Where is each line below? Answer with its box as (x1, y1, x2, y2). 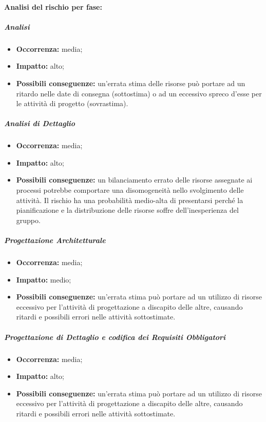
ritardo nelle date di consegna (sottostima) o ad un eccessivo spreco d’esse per (16, 88, 262, 98)
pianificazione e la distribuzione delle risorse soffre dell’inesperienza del (16, 205, 239, 215)
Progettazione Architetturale (4, 235, 106, 246)
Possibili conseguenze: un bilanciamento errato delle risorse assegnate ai (16, 174, 253, 185)
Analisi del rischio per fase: (4, 1, 102, 12)
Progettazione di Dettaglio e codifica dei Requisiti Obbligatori (4, 331, 226, 342)
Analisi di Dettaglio (4, 118, 75, 129)
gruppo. (16, 214, 41, 225)
